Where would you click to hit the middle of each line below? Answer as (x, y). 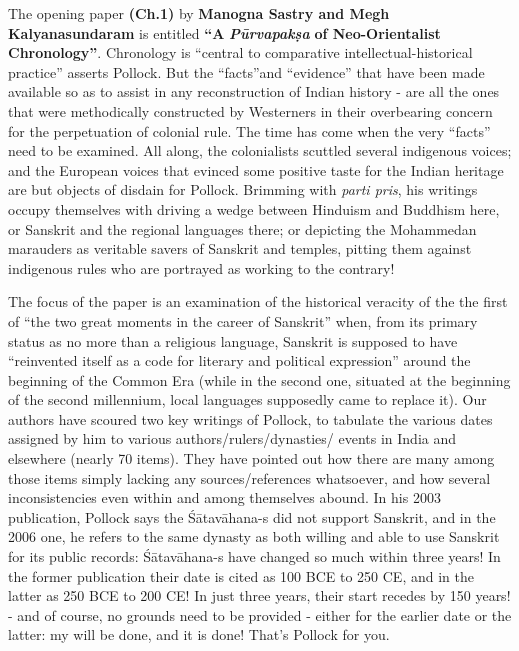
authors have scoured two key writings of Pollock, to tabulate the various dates (250, 418)
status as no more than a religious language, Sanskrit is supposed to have (233, 340)
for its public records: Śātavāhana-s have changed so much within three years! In (254, 556)
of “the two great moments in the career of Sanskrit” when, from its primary (243, 320)
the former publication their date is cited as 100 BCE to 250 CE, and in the (241, 575)
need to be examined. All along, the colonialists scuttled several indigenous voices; (260, 150)
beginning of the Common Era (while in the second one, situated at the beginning (259, 379)
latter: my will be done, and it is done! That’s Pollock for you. (199, 634)
